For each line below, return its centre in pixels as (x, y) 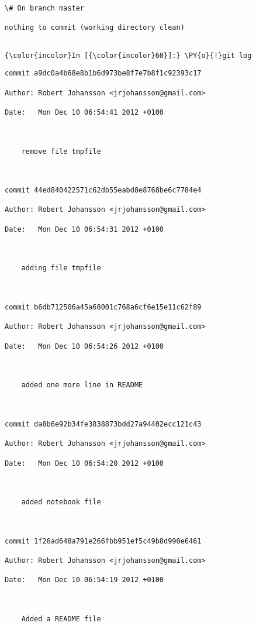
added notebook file (61, 502)
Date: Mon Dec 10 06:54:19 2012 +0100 (84, 580)
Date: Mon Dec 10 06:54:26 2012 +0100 (84, 346)
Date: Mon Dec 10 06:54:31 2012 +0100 (84, 229)
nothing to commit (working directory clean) (95, 28)
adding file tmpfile (61, 268)
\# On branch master (45, 8)
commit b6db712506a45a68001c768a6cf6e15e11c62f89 (103, 307)
